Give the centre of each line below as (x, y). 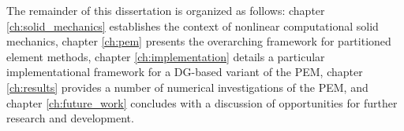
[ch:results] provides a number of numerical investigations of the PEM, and (187, 87)
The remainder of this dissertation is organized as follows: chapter (166, 10)
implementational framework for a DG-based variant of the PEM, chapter (185, 72)
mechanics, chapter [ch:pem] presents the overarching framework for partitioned (199, 41)
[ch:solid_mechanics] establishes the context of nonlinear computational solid (193, 25)
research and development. (70, 118)
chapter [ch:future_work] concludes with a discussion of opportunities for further (202, 102)
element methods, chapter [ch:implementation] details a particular (166, 56)
